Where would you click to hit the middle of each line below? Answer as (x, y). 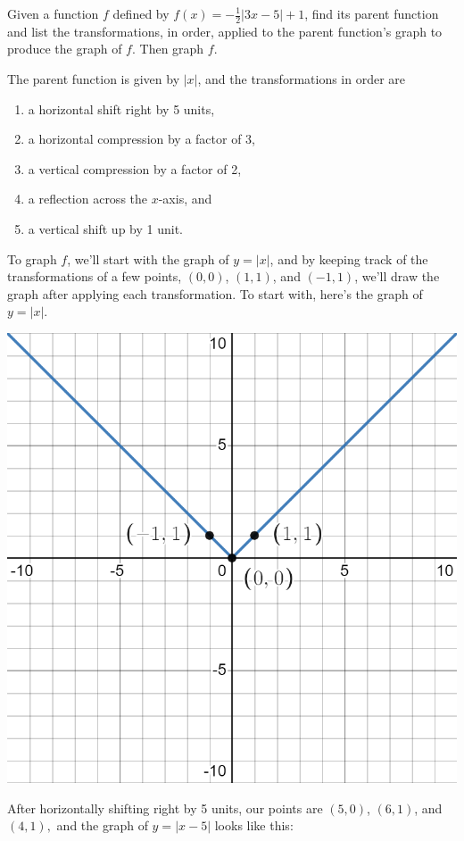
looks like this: (254, 825)
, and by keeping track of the (349, 258)
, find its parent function (372, 13)
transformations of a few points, (95, 276)
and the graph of (102, 825)
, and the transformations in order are (302, 79)
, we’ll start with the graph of (148, 258)
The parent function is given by (94, 79)
